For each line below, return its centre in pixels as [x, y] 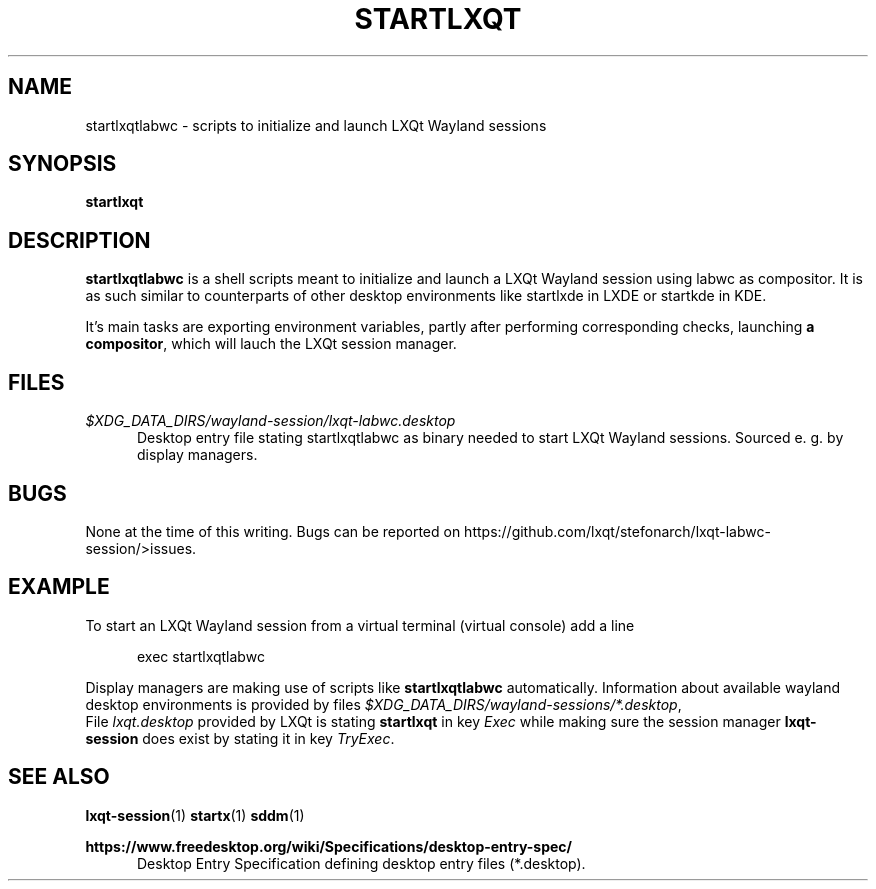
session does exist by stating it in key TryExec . [240, 738]
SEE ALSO [59, 777]
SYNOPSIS [62, 164]
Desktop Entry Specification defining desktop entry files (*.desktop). [361, 863]
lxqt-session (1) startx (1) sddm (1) [195, 815]
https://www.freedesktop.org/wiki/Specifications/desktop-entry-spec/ [328, 846]
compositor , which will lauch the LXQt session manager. [271, 344]
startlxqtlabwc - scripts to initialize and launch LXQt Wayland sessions [316, 125]
